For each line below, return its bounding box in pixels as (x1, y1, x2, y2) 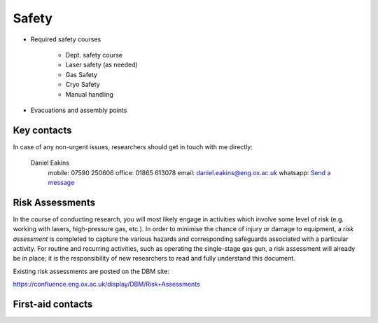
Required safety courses (30, 35, 101, 43)
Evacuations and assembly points (30, 106, 127, 114)
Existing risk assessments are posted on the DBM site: (13, 267, 169, 275)
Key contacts (13, 124, 72, 136)
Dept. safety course (65, 50, 122, 59)
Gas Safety (65, 70, 98, 78)
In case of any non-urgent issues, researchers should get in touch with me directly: (13, 142, 253, 151)
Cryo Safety (65, 81, 101, 89)
